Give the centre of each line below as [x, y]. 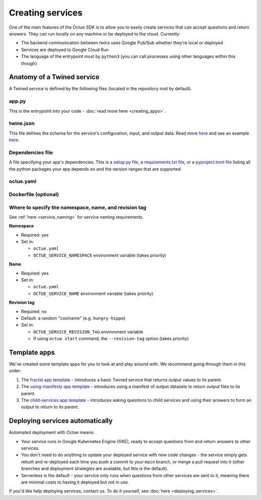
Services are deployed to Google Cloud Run [65, 50]
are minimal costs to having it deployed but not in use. [75, 482]
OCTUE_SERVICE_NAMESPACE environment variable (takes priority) [100, 255]
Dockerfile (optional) [34, 194]
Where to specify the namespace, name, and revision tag [78, 207]
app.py [17, 101]
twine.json [22, 123]
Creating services [46, 13]
